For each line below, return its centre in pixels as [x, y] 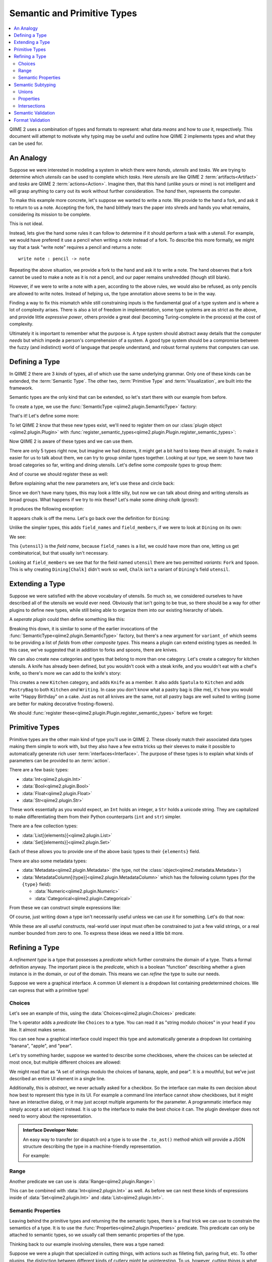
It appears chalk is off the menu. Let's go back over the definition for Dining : [90, 518]
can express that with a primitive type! [49, 990]
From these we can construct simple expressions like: [65, 908]
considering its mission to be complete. [50, 215]
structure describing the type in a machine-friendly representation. [92, 1146]
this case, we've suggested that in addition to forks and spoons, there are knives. [94, 650]
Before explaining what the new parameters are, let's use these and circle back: [92, 483]
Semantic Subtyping [35, 85]
